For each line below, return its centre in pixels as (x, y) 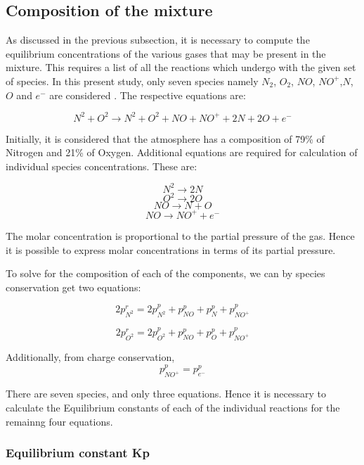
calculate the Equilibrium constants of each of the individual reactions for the (173, 407)
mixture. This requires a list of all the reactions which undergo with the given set (181, 67)
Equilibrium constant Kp (78, 453)
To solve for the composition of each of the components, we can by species (165, 273)
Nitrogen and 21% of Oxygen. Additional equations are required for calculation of (182, 152)
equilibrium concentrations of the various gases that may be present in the (166, 53)
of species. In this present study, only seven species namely (132, 81)
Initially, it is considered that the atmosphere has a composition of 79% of (165, 138)
